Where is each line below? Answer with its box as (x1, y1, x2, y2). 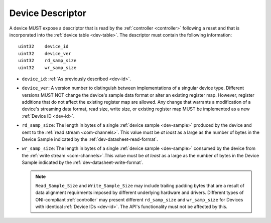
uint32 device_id (18, 44, 69, 50)
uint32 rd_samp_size (18, 58, 77, 64)
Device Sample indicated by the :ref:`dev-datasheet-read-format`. (22, 136, 158, 142)
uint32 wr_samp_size (18, 65, 77, 70)
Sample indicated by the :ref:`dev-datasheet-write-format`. (22, 159, 144, 165)
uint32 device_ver (18, 51, 71, 56)
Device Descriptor (9, 8, 86, 19)
